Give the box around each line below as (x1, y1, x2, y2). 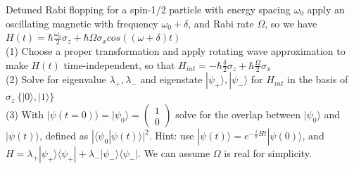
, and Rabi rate (188, 15, 254, 30)
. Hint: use (148, 128, 194, 143)
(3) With (6, 107, 44, 122)
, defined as (39, 128, 89, 143)
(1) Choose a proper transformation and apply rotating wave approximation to (6, 44, 346, 58)
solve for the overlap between (175, 107, 301, 122)
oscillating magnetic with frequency (6, 15, 158, 30)
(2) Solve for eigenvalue (6, 72, 106, 87)
